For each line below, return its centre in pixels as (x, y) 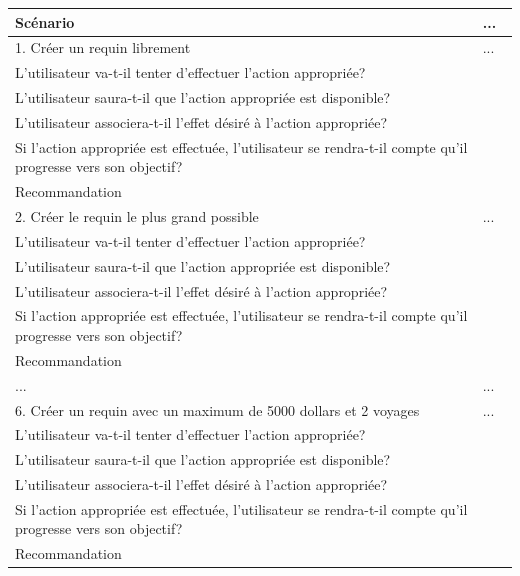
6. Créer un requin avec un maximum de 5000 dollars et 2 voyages (217, 409)
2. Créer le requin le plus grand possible (137, 216)
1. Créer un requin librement (103, 47)
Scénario (45, 21)
